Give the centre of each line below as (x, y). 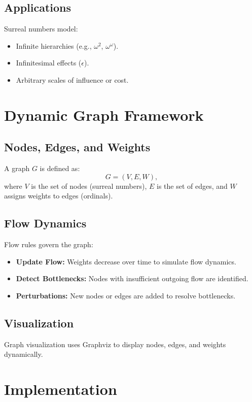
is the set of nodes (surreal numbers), (89, 186)
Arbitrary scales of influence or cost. (72, 79)
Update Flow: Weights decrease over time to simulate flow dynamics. (126, 261)
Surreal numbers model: (41, 29)
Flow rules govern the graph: (49, 244)
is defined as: (60, 168)
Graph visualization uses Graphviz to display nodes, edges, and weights (115, 344)
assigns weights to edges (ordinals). (59, 196)
